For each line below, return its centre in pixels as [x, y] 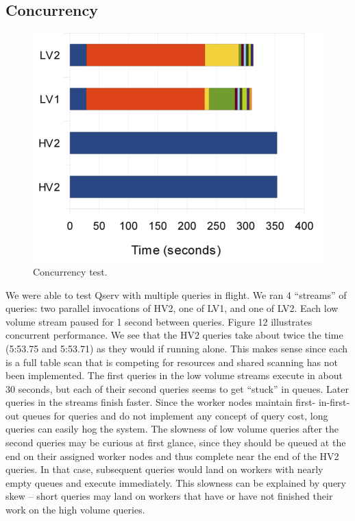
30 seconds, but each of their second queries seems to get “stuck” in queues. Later [177, 388]
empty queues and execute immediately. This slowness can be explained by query [176, 482]
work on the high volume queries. [75, 510]
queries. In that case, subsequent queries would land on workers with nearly [164, 469]
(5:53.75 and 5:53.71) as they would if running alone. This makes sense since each [177, 348]
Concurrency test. [70, 271]
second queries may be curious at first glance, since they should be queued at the [176, 443]
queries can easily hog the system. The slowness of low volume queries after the [172, 429]
